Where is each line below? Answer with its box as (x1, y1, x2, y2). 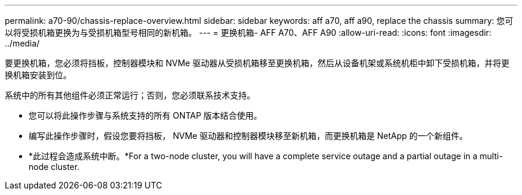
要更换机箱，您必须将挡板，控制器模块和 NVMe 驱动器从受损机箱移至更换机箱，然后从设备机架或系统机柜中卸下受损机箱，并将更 (5, 58, 509, 68)
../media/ (5, 38, 40, 48)
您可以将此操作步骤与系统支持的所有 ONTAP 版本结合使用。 (29, 110, 262, 120)
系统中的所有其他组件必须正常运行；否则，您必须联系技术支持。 (5, 90, 255, 100)
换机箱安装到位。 (5, 70, 72, 80)
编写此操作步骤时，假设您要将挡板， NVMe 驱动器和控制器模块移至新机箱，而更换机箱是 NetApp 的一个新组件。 (29, 131, 468, 141)
